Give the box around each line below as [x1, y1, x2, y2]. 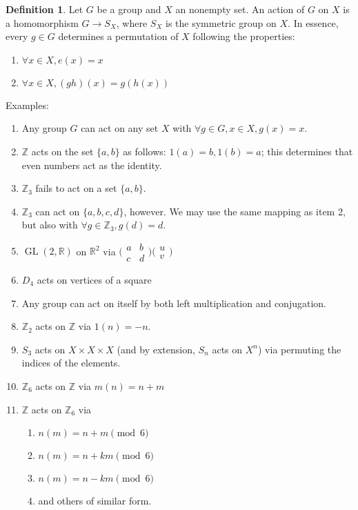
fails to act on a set [35, 181, 117, 195]
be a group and [97, 2, 161, 16]
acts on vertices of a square [37, 273, 152, 286]
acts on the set [31, 144, 94, 158]
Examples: [6, 97, 49, 112]
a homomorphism [6, 15, 79, 30]
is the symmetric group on [166, 15, 277, 30]
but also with [21, 217, 78, 232]
